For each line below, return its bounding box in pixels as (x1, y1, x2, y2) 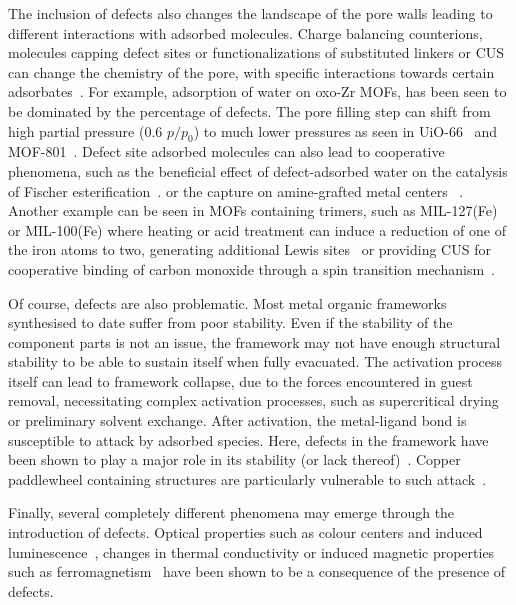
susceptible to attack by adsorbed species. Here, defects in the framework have (8, 429, 489, 450)
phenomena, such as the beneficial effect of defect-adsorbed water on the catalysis (8, 160, 508, 181)
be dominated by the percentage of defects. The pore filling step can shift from (8, 100, 491, 121)
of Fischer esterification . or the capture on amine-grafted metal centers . (8, 180, 464, 201)
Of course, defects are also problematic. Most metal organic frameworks (8, 292, 447, 313)
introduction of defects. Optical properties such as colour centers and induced (8, 522, 483, 543)
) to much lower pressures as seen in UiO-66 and (193, 120, 498, 141)
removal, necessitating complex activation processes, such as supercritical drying (8, 390, 499, 411)
